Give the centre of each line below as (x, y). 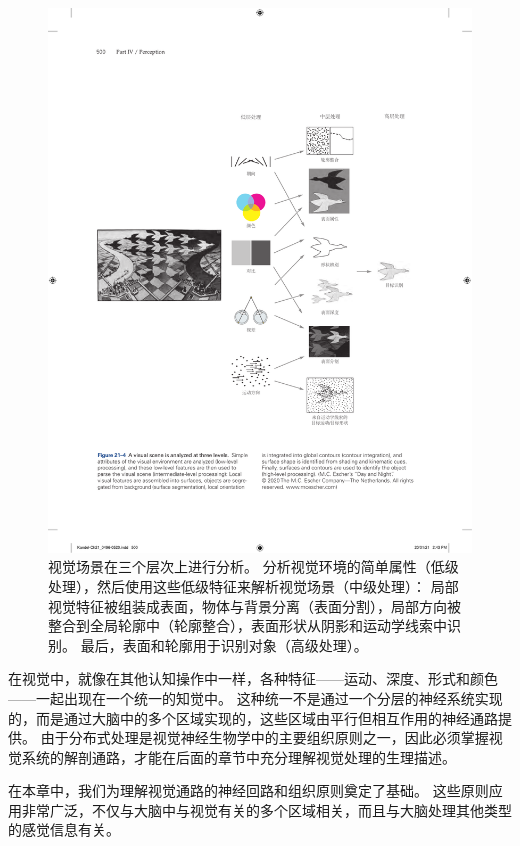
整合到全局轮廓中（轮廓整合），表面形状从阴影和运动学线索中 (247, 625)
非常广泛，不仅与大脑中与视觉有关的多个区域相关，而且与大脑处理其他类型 (266, 809)
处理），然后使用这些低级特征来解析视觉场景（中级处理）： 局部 (253, 585)
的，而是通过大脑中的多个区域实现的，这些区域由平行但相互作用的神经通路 (253, 717)
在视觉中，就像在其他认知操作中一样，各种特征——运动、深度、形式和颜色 (253, 678)
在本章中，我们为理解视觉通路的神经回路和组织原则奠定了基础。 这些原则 (248, 790)
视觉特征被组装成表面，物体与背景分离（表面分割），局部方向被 (254, 605)
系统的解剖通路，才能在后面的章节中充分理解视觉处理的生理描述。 (238, 756)
